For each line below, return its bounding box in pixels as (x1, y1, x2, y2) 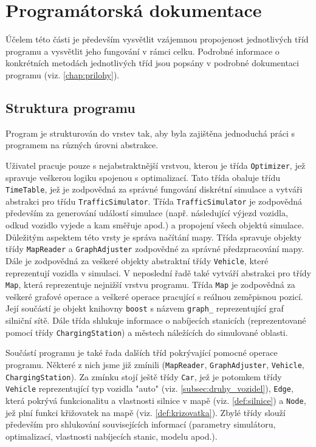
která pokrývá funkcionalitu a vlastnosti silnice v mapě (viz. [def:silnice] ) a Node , (5, 394, 306, 406)
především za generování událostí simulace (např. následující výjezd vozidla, (5, 206, 288, 219)
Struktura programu (5, 98, 136, 117)
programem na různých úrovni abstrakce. (5, 138, 159, 151)
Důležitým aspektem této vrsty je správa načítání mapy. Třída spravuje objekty (5, 230, 302, 243)
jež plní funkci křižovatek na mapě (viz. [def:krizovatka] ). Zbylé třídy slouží (5, 406, 286, 418)
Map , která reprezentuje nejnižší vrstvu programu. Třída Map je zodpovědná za (5, 278, 295, 291)
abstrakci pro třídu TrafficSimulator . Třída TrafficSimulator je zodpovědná (5, 194, 303, 207)
